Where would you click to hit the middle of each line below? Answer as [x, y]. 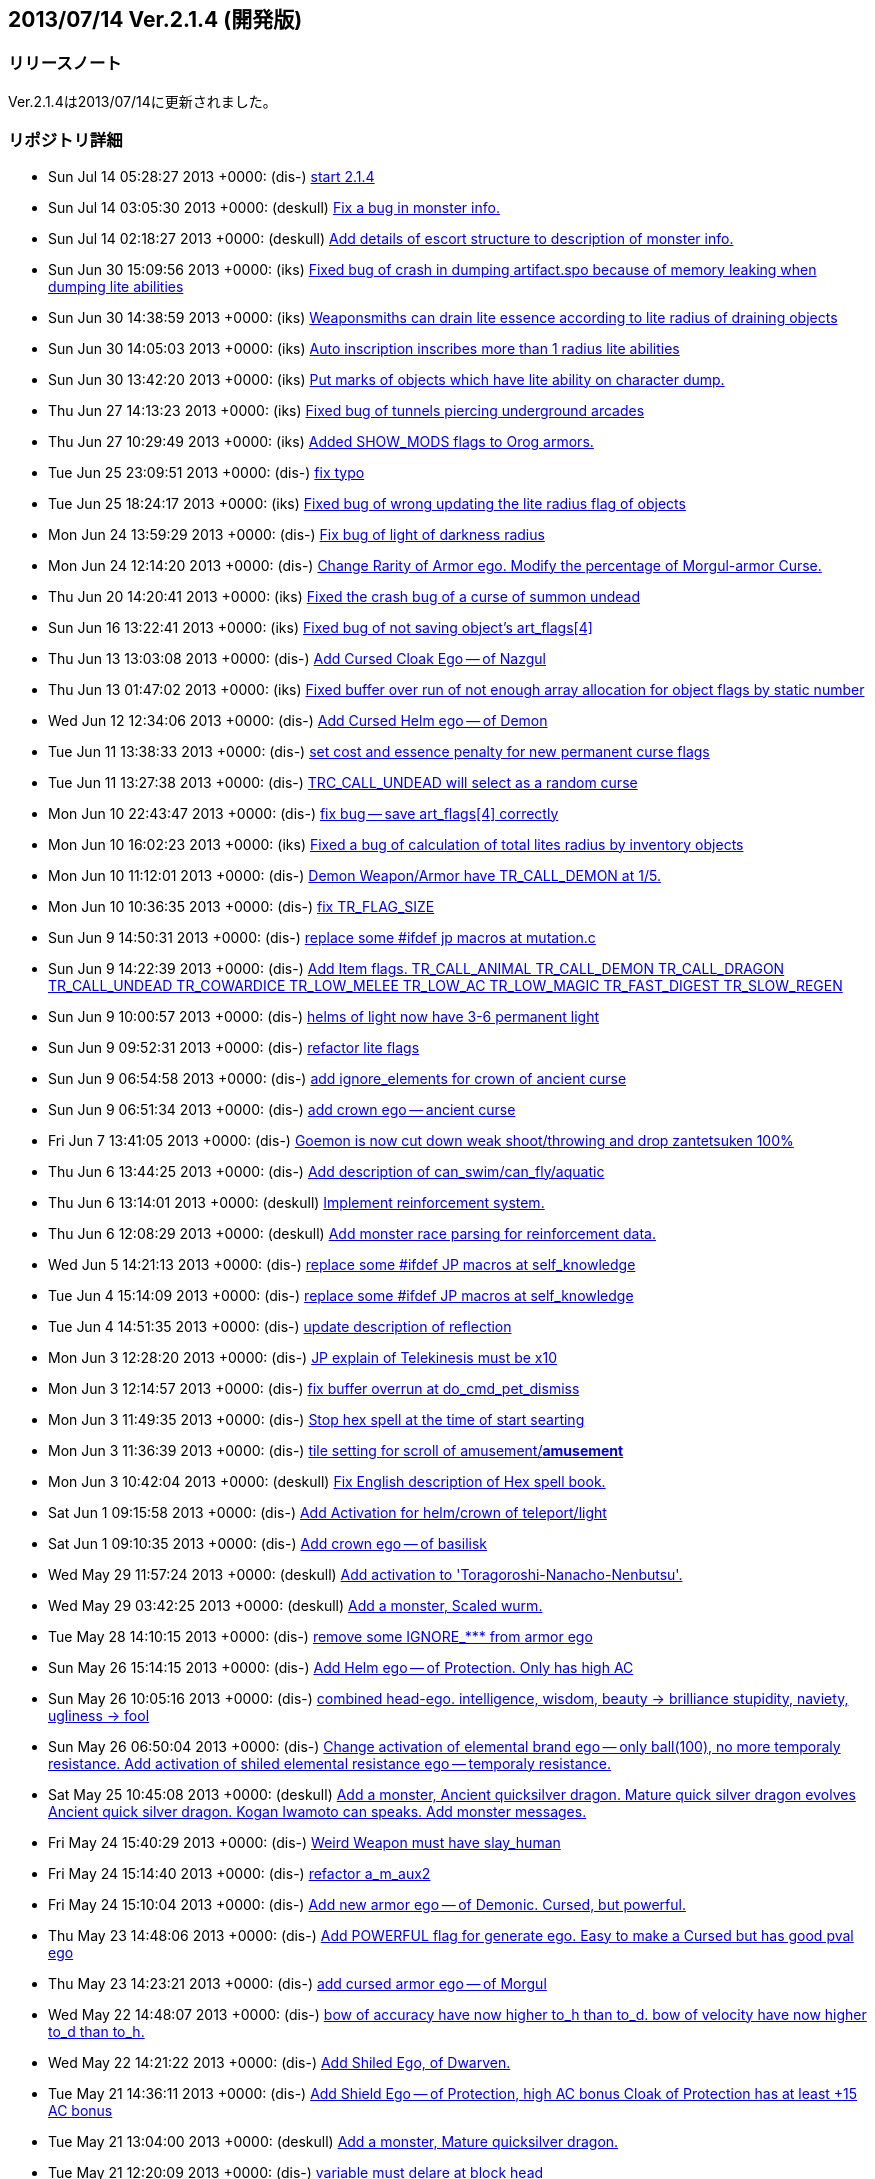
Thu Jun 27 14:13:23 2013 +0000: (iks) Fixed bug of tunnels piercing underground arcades [346, 410]
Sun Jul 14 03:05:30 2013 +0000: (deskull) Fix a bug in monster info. [274, 207]
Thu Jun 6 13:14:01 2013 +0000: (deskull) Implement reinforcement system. [296, 1202]
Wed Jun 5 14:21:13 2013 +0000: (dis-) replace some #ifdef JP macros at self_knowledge [342, 1264]
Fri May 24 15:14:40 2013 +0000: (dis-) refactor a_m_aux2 [239, 1873]
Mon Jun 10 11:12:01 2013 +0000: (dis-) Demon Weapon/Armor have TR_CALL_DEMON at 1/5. [354, 875]
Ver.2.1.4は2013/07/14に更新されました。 [142, 101]
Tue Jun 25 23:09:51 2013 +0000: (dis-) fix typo [206, 472]
